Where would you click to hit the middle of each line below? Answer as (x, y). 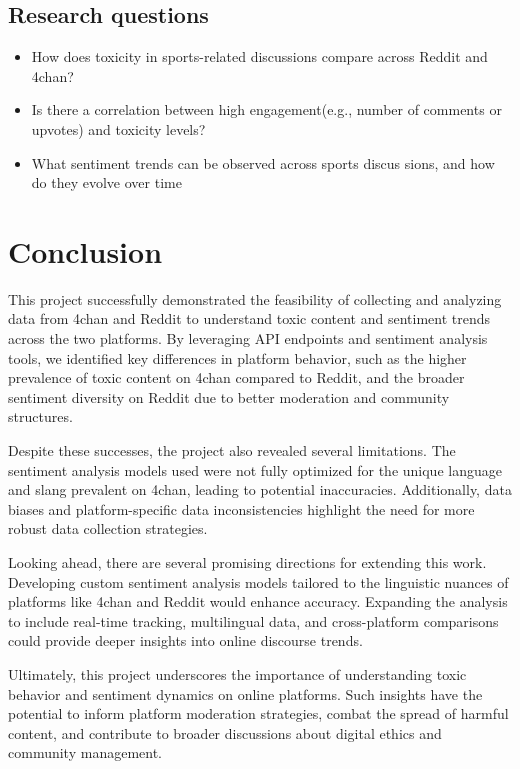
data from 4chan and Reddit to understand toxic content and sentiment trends (249, 318)
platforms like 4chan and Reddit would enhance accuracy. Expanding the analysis (258, 601)
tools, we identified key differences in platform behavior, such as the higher (237, 357)
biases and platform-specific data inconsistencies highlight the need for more (241, 508)
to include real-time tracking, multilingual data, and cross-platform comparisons (253, 620)
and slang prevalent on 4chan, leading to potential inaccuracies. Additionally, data (260, 489)
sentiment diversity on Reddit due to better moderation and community (229, 396)
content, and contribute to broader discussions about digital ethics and (225, 732)
